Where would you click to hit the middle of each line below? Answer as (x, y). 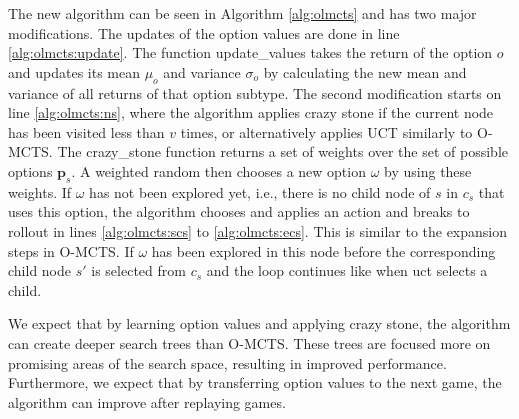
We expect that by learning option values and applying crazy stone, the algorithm (259, 323)
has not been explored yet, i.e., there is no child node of (260, 191)
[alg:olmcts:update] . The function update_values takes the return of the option (250, 52)
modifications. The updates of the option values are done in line (204, 32)
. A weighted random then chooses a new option (218, 170)
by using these (428, 170)
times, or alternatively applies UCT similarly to (326, 131)
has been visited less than (86, 131)
